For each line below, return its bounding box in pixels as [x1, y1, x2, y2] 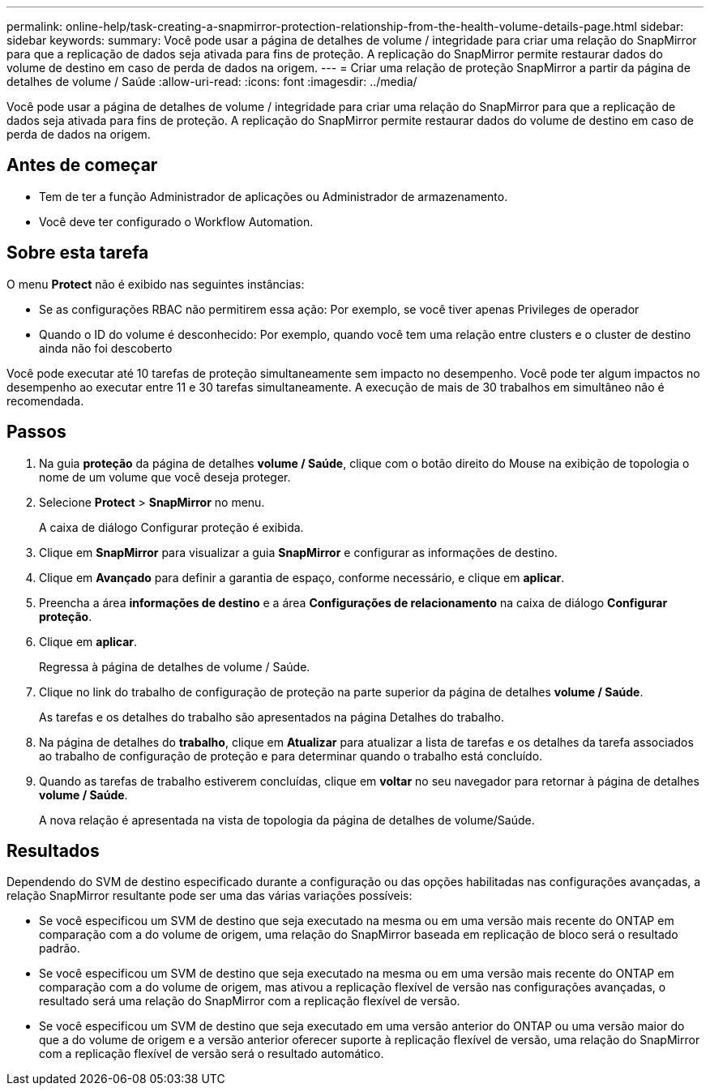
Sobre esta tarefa [6, 242, 149, 263]
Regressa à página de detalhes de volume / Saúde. [39, 659, 310, 674]
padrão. [39, 941, 80, 956]
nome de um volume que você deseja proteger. [39, 469, 291, 484]
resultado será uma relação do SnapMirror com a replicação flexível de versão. [39, 994, 460, 1008]
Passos [6, 422, 66, 443]
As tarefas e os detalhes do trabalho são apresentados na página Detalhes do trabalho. [39, 709, 505, 724]
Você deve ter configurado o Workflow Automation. [39, 214, 314, 229]
